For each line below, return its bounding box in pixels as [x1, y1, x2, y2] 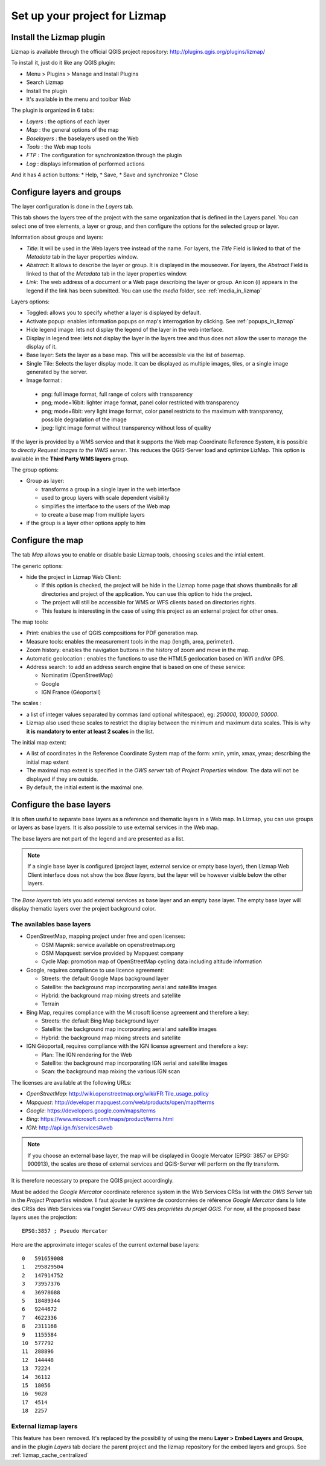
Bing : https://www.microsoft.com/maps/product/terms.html [26, 1116, 174, 1123]
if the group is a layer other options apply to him [26, 520, 146, 527]
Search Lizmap [26, 79, 64, 86]
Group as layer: [26, 477, 65, 485]
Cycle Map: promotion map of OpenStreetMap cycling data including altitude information [41, 958, 262, 965]
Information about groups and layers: [11, 233, 104, 241]
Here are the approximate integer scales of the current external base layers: [11, 1241, 200, 1248]
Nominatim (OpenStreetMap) [41, 671, 113, 679]
